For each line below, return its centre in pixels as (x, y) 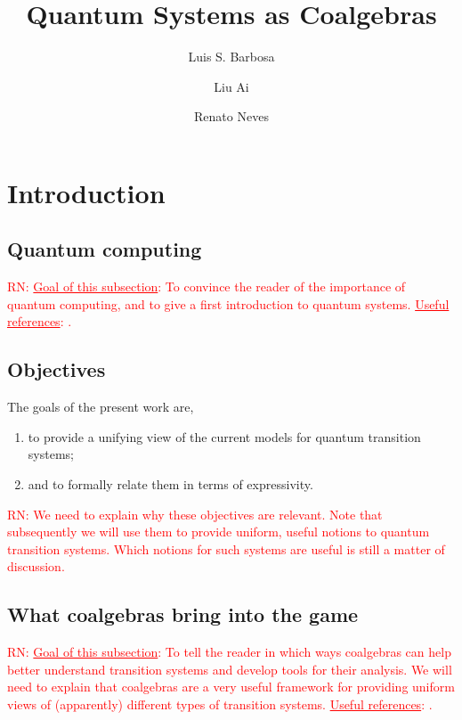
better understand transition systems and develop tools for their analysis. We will (230, 669)
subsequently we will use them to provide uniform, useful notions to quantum (219, 532)
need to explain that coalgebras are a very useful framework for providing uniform (231, 687)
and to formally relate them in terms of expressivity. (170, 484)
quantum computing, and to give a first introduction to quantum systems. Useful (228, 303)
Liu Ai (231, 86)
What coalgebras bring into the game (183, 614)
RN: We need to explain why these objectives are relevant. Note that (195, 514)
